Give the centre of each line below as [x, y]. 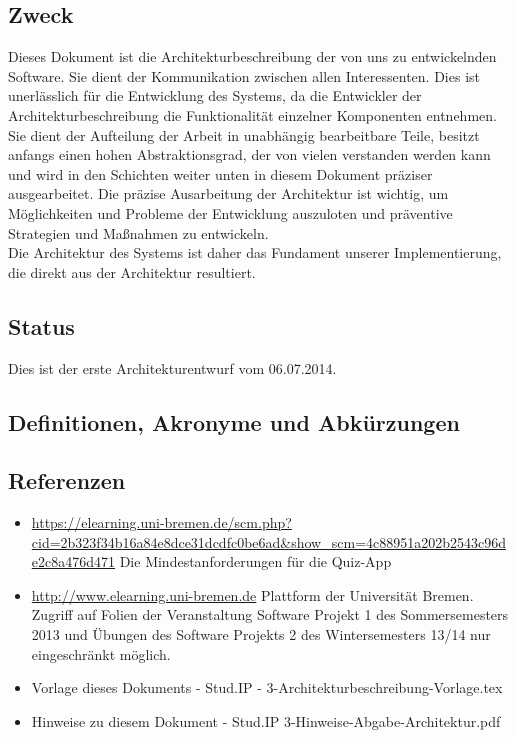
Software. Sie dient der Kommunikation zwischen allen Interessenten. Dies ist [244, 75]
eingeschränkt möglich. [101, 653]
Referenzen [67, 480]
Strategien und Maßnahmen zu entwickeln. [138, 232]
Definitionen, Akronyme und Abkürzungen [234, 421]
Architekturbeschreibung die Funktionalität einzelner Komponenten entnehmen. [252, 114]
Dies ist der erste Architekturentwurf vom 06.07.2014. [172, 367]
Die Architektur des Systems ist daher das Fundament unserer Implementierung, [255, 252]
